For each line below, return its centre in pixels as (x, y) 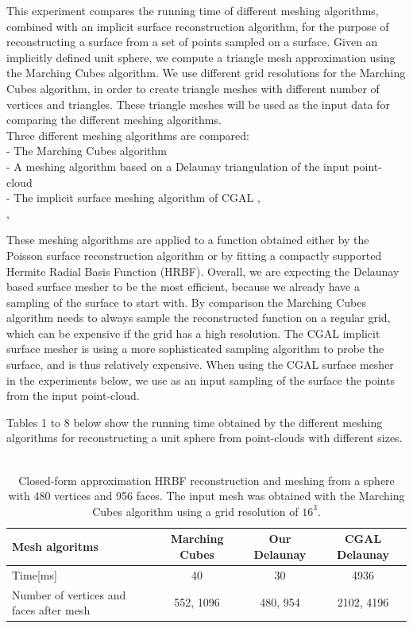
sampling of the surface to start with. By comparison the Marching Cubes (187, 302)
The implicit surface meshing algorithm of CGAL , (137, 198)
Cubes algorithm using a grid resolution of (195, 511)
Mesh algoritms (55, 547)
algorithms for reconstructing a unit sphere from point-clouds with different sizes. (205, 438)
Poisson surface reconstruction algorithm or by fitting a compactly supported (194, 255)
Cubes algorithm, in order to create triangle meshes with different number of (193, 88)
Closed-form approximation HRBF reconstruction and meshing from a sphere (206, 480)
